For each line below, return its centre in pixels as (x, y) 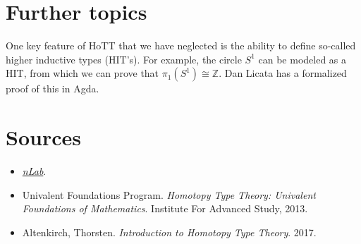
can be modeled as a (302, 59)
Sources (43, 137)
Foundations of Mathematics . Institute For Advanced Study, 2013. (165, 208)
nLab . (34, 171)
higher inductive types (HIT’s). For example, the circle (124, 59)
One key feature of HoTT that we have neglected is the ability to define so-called (181, 45)
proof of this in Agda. (53, 89)
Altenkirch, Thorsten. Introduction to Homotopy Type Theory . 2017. (169, 232)
